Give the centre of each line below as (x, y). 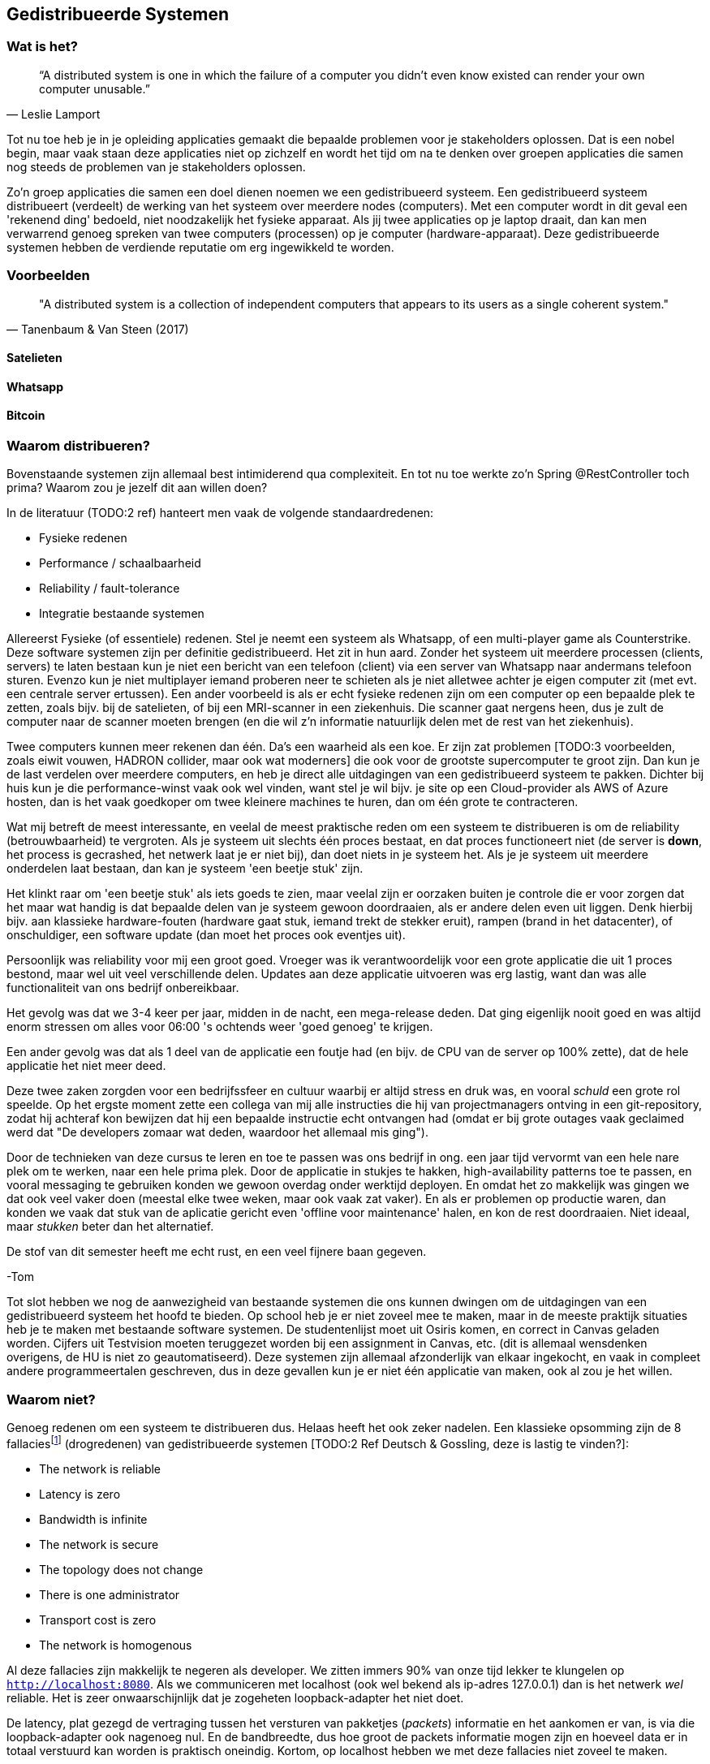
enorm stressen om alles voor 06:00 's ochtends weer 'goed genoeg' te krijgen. (220, 1027)
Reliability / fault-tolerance (110, 589)
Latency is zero (80, 1494)
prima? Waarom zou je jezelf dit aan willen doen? (137, 488)
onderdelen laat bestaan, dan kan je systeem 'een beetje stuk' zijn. (185, 869)
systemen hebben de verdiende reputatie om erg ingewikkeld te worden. (200, 247)
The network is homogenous (116, 1645)
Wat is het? (42, 47)
